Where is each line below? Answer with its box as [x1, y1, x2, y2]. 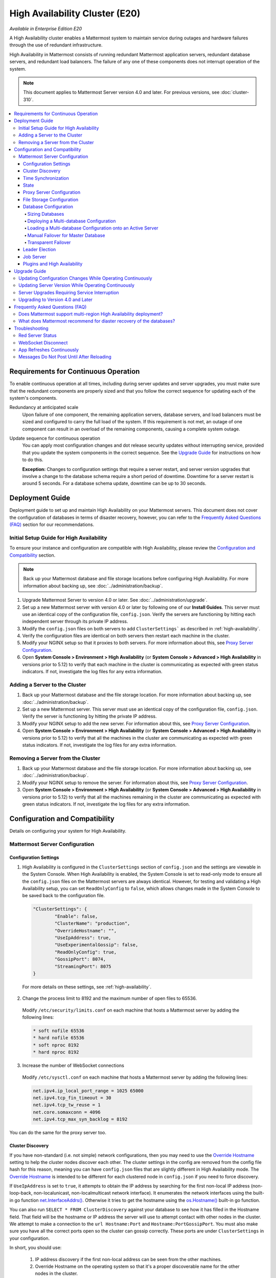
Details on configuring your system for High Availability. [9, 828, 126, 834]
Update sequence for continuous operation [9, 435, 101, 441]
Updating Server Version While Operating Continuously [18, 282, 135, 288]
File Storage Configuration [23, 196, 79, 202]
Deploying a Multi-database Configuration [27, 218, 116, 224]
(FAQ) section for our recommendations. [9, 521, 95, 528]
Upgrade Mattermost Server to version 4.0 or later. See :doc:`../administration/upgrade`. [22, 597, 208, 603]
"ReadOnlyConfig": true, [54, 949, 117, 955]
